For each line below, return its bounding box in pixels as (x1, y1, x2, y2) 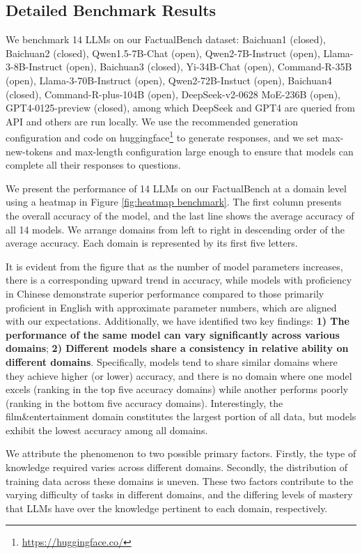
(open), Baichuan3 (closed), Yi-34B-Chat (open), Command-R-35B (65, 59, 352, 74)
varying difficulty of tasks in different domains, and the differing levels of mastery (6, 487, 353, 502)
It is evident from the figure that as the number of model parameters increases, (6, 259, 343, 273)
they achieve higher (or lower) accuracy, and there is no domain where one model (6, 368, 352, 383)
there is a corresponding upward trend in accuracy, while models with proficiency (6, 272, 352, 287)
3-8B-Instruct (6, 59, 63, 74)
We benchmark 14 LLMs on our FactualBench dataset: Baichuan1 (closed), (6, 32, 326, 47)
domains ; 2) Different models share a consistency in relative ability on (6, 341, 349, 355)
